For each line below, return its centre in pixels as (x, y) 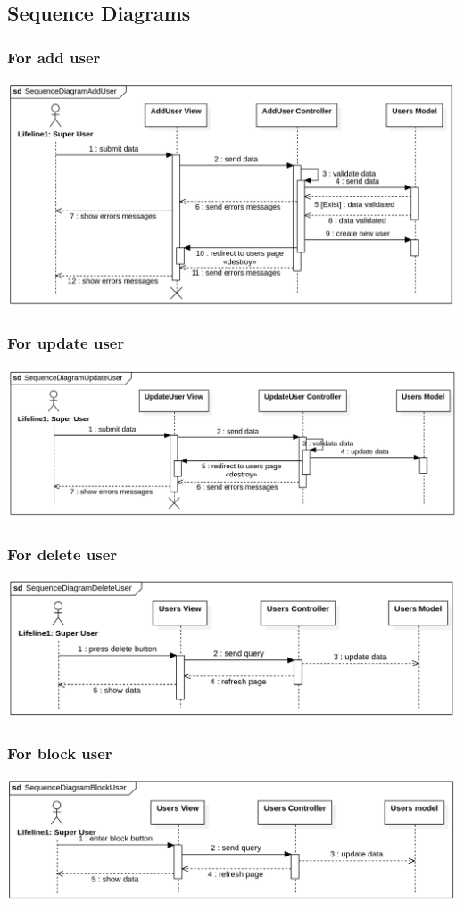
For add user (54, 57)
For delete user (62, 554)
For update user (66, 343)
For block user (60, 753)
